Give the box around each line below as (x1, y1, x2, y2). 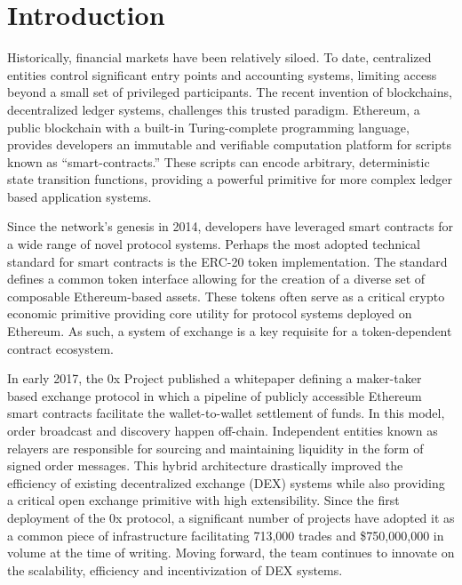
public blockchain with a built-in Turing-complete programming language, (7, 117, 410, 136)
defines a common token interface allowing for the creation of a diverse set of (7, 269, 426, 288)
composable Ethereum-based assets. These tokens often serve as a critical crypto (7, 286, 445, 305)
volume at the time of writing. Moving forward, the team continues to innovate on (7, 543, 455, 562)
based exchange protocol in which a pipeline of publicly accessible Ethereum (7, 386, 422, 405)
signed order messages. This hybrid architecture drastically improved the (7, 456, 403, 475)
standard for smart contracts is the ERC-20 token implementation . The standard (7, 252, 448, 270)
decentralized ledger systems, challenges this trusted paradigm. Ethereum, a (7, 100, 420, 118)
